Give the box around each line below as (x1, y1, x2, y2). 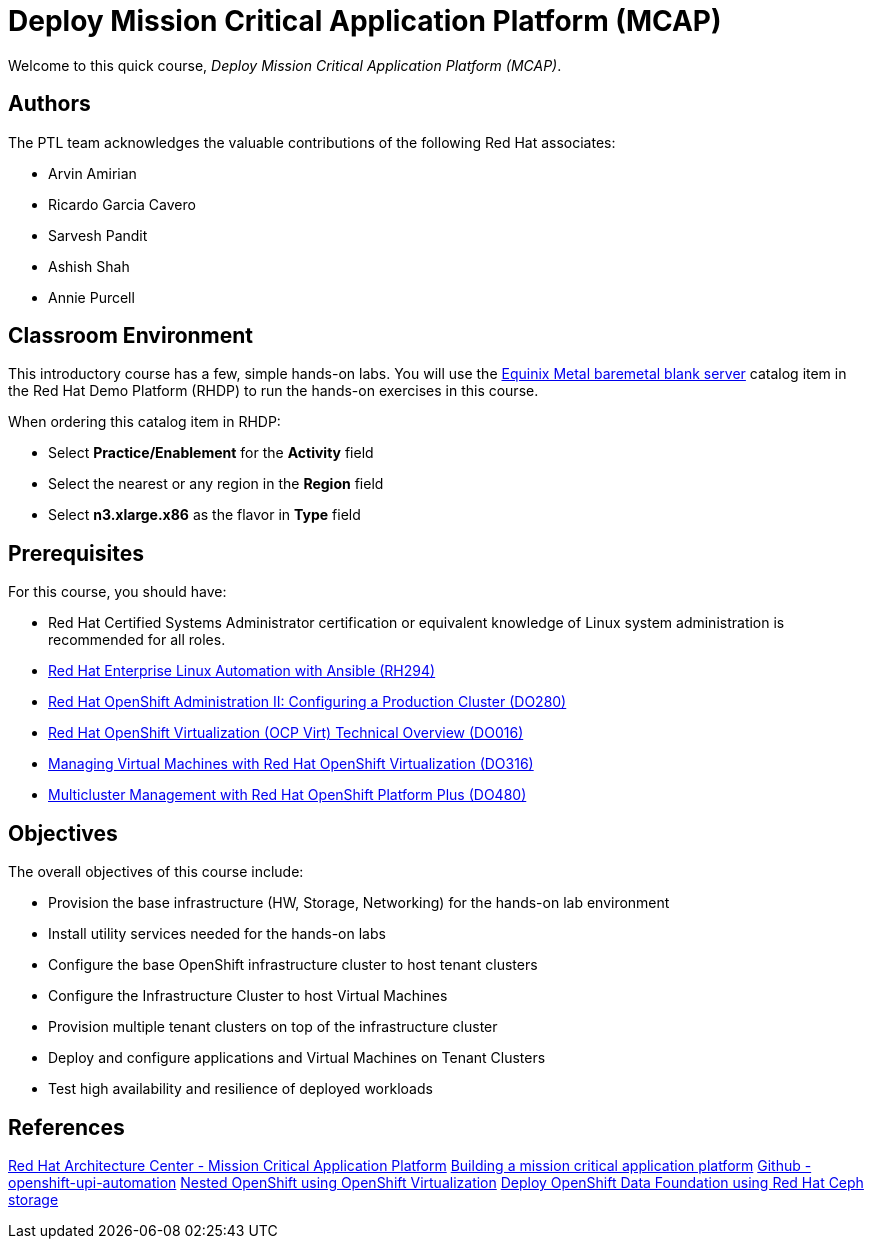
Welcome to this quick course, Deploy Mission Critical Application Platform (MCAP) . (8, 56, 562, 74)
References (8, 1114, 125, 1140)
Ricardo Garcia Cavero (48, 195, 196, 213)
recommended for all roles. (48, 631, 226, 649)
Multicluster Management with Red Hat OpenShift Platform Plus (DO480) (48, 786, 527, 804)
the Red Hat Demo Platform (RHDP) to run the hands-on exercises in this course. (8, 382, 539, 400)
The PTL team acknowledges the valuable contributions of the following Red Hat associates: (8, 133, 616, 151)
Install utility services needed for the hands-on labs (48, 925, 386, 943)
